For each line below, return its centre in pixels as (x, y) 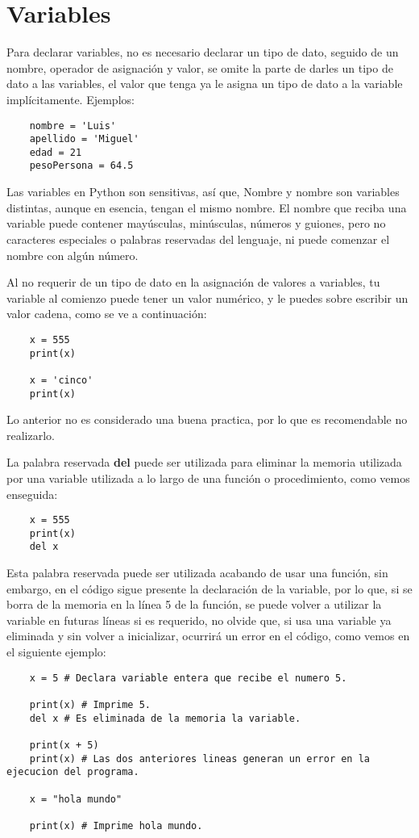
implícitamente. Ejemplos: (71, 99)
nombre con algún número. (73, 255)
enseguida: (32, 494)
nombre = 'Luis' (73, 126)
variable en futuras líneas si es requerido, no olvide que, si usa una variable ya (199, 620)
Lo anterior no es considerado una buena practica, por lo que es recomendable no (207, 419)
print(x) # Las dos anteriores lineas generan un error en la (200, 758)
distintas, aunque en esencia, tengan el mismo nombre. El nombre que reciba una (207, 207)
